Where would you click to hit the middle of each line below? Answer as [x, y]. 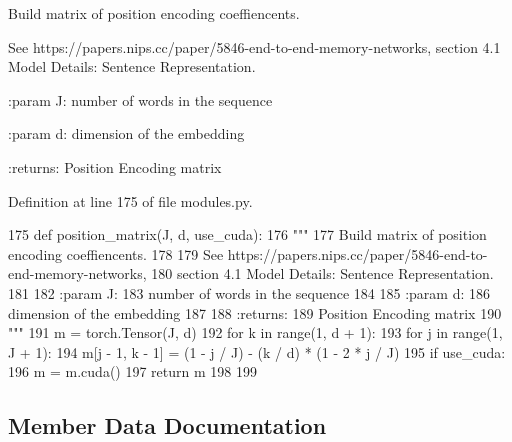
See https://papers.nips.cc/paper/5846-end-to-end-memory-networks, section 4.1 [254, 46]
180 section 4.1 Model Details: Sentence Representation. [322, 273]
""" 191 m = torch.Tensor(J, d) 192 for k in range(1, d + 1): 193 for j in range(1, [255, 332]
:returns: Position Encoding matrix [115, 166]
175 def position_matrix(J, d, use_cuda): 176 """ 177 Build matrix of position [247, 234]
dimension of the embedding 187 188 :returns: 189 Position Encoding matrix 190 [255, 312]
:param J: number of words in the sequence [140, 99]
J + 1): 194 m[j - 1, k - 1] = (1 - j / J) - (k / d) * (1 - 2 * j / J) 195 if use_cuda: [257, 351]
